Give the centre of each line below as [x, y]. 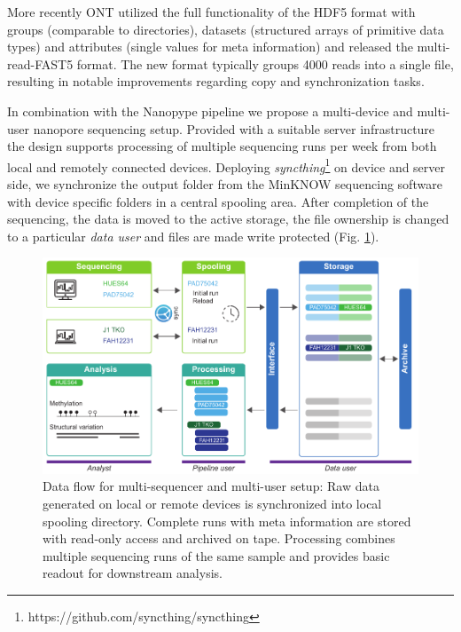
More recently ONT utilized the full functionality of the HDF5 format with [211, 12]
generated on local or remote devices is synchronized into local [212, 504]
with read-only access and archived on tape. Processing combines [219, 538]
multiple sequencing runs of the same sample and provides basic [216, 555]
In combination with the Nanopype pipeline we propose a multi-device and [210, 111]
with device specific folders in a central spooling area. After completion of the [218, 201]
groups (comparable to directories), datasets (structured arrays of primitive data [226, 29]
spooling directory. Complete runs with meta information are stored [227, 521]
